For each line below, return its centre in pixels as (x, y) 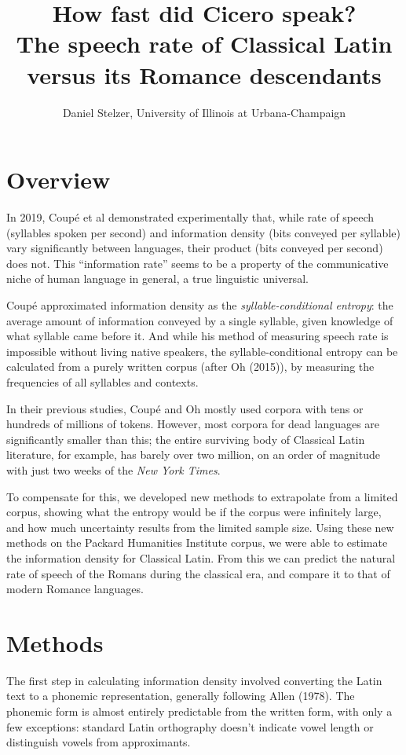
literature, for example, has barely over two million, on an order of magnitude (193, 454)
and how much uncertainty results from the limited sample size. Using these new (200, 527)
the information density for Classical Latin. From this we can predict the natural (201, 557)
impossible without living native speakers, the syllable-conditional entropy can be (202, 351)
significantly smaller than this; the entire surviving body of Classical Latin (186, 439)
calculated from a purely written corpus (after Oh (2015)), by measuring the (190, 367)
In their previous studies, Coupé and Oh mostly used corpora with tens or (185, 408)
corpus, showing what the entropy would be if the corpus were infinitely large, (194, 512)
